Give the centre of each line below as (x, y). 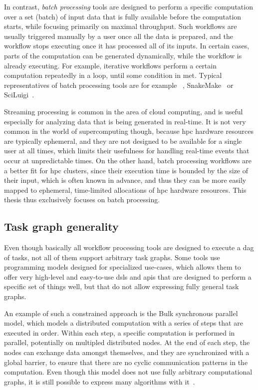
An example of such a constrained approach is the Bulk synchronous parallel (121, 313)
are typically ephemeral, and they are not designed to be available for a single (123, 141)
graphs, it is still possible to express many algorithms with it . (100, 381)
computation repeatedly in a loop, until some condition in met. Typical (113, 75)
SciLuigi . (19, 95)
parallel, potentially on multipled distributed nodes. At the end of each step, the (127, 342)
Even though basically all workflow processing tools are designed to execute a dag (129, 247)
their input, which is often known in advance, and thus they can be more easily (125, 180)
